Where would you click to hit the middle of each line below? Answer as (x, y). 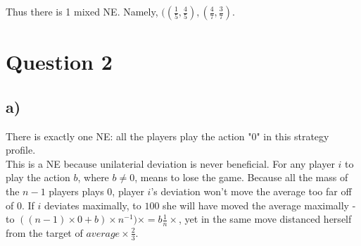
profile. (21, 150)
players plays (76, 191)
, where (93, 177)
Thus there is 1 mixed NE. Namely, (82, 11)
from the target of (44, 232)
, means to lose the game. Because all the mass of (241, 177)
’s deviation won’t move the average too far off (251, 191)
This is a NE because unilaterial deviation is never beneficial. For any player (170, 163)
